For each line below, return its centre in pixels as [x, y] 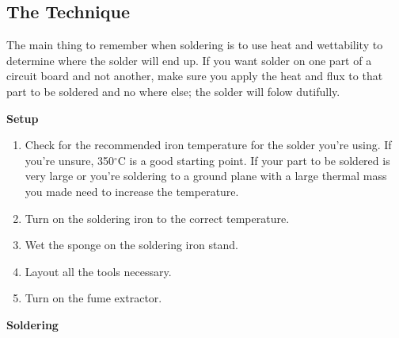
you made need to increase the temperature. [132, 191]
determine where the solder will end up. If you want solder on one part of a [189, 60]
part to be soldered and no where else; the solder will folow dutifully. [173, 91]
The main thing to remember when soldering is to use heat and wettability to [195, 45]
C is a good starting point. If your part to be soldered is [254, 160]
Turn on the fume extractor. [93, 298]
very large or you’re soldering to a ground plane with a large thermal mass [206, 176]
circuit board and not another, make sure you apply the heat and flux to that [195, 76]
